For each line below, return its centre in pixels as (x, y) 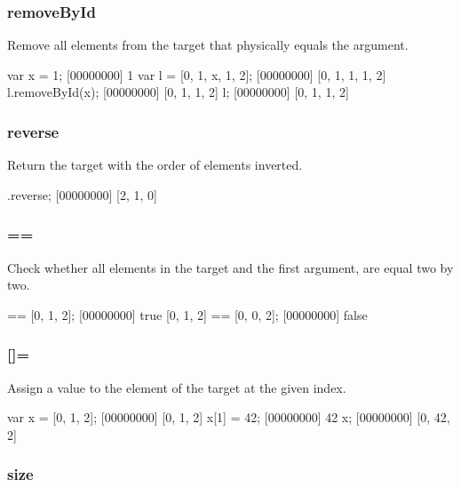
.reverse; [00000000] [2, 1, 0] (82, 194)
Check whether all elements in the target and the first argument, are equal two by (230, 267)
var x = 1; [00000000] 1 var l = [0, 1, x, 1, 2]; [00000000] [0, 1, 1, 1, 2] (197, 74)
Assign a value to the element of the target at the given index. (177, 387)
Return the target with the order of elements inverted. (155, 165)
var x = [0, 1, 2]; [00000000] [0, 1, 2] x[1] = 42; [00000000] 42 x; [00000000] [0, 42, (229, 417)
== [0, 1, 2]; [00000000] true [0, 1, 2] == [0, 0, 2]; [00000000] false (187, 314)
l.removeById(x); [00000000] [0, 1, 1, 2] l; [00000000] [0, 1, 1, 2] (178, 92)
